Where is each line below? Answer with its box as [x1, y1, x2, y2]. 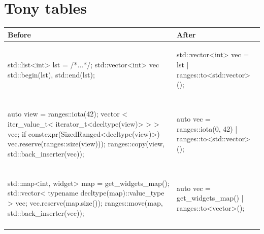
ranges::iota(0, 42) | [177, 123, 238, 134]
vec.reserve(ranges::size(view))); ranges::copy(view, [8, 138, 165, 149]
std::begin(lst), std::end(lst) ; [8, 69, 95, 80]
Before [8, 29, 31, 40]
